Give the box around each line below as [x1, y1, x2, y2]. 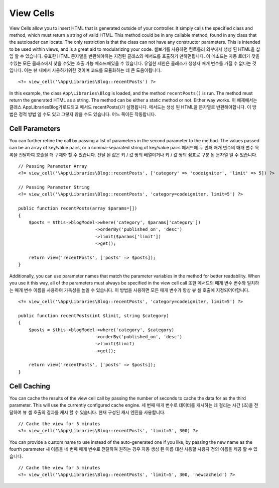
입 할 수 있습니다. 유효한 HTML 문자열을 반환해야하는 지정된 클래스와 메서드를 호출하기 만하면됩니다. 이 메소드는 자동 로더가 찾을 [9, 53, 260, 59]
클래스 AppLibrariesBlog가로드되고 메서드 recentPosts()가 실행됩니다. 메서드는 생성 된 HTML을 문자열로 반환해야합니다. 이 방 [9, 104, 257, 110]
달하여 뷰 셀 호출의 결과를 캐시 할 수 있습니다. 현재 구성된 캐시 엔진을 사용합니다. [9, 409, 166, 415]
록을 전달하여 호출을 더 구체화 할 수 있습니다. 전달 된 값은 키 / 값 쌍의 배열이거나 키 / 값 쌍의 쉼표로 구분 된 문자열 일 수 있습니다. [9, 151, 258, 158]
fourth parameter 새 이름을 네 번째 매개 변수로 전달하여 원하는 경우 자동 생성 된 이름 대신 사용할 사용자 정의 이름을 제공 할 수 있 [9, 446, 258, 452]
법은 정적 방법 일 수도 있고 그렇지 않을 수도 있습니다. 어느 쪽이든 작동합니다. [9, 111, 157, 117]
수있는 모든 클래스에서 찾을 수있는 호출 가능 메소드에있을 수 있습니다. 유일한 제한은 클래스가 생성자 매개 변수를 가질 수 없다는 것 [9, 60, 257, 66]
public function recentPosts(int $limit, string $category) [18, 313, 169, 319]
